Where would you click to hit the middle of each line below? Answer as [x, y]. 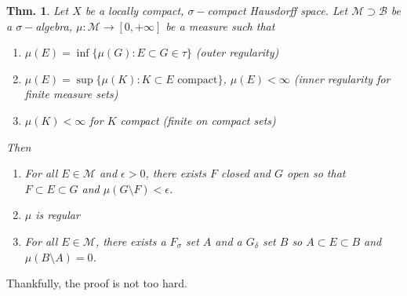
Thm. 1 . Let [38, 10]
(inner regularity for [342, 78]
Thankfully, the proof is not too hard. [97, 283]
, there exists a [131, 241]
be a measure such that [220, 26]
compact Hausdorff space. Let [278, 10]
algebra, [54, 26]
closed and [246, 173]
